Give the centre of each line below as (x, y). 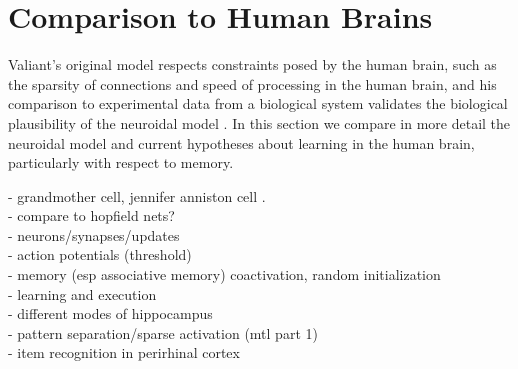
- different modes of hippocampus (110, 313)
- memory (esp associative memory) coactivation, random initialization (224, 274)
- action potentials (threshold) (100, 254)
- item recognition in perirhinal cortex (124, 352)
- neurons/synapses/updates (94, 234)
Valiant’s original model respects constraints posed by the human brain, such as (252, 64)
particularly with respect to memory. (121, 162)
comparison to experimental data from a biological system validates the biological (258, 103)
